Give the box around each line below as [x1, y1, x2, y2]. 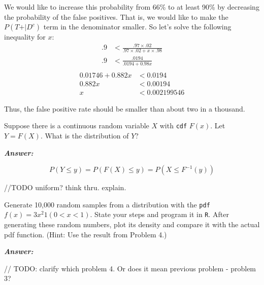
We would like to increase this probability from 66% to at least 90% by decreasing [4, 2, 259, 12]
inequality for [4, 31, 46, 42]
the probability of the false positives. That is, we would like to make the [4, 11, 228, 22]
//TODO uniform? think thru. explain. [4, 182, 126, 193]
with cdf [159, 120, 187, 131]
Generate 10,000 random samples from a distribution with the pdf [4, 199, 210, 209]
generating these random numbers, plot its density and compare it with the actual [4, 219, 260, 229]
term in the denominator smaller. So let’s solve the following [43, 21, 232, 32]
